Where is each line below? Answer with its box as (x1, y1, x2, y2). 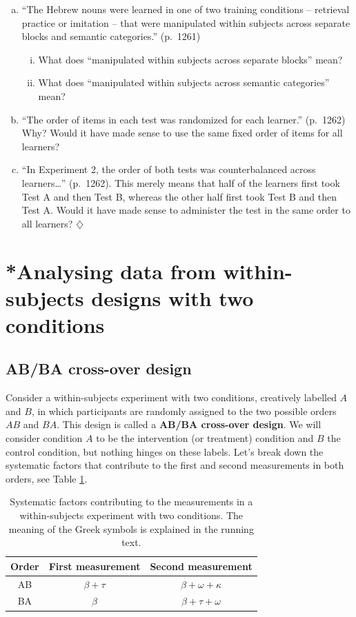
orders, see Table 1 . (6, 471, 88, 485)
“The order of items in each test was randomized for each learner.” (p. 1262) (21, 112, 346, 126)
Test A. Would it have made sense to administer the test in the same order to (21, 203, 350, 217)
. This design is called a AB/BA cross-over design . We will (57, 417, 322, 432)
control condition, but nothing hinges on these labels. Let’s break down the (6, 444, 324, 458)
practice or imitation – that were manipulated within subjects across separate (21, 15, 350, 30)
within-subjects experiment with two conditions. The (19, 508, 244, 523)
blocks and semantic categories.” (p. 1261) (21, 29, 201, 43)
